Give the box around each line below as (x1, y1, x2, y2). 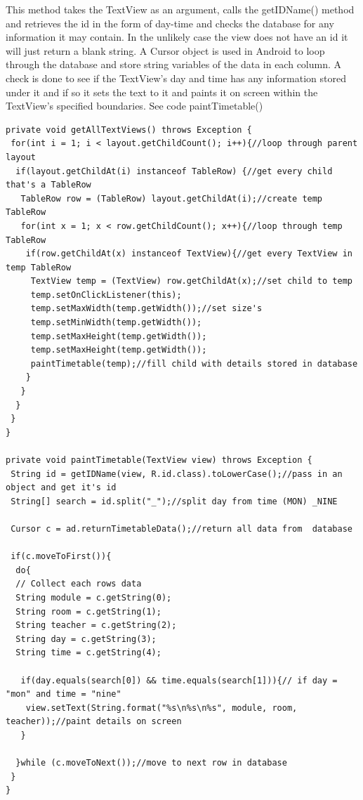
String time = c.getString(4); (15, 648, 161, 658)
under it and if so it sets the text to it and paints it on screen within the (6, 84, 318, 99)
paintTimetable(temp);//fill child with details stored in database (30, 358, 358, 369)
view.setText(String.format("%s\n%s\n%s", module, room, (25, 702, 298, 713)
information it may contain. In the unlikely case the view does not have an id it (6, 29, 348, 44)
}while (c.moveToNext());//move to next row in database (15, 758, 287, 768)
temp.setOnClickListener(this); (30, 289, 182, 300)
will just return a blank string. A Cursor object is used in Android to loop (6, 43, 325, 58)
